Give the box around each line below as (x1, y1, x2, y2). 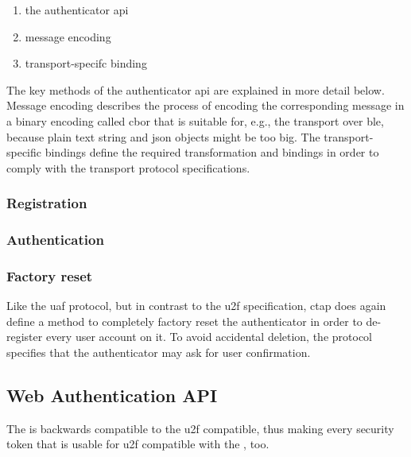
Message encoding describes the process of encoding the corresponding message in (6, 97, 405, 114)
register (6, 328, 43, 345)
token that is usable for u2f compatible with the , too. (6, 436, 269, 452)
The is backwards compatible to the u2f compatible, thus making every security (6, 420, 394, 436)
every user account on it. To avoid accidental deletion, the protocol (45, 328, 372, 345)
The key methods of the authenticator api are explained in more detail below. (6, 81, 385, 98)
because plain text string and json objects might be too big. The (6, 128, 320, 145)
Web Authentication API (6, 383, 218, 408)
